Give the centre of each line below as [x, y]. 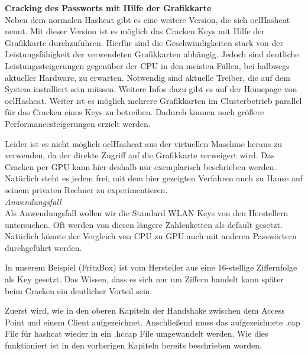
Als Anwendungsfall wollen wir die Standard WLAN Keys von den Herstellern [147, 213]
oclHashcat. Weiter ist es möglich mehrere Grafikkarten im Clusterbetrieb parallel [153, 100]
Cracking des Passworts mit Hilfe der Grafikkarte [108, 8]
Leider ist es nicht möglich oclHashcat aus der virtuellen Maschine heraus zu [143, 143]
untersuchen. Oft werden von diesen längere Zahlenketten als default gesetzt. [144, 224]
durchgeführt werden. [43, 247]
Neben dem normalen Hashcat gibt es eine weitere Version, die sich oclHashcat [147, 19]
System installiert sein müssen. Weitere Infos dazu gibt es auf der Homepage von [151, 89]
